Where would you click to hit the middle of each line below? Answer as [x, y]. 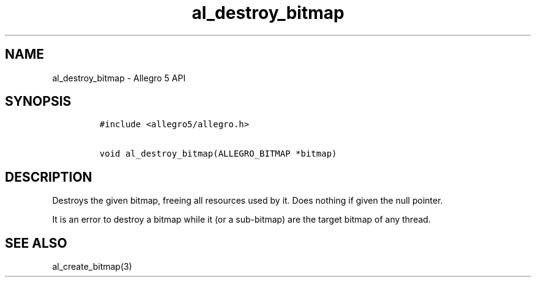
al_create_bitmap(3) [92, 267]
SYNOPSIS [38, 102]
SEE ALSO [36, 243]
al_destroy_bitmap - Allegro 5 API [119, 78]
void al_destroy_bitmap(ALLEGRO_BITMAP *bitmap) [218, 154]
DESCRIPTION [49, 177]
